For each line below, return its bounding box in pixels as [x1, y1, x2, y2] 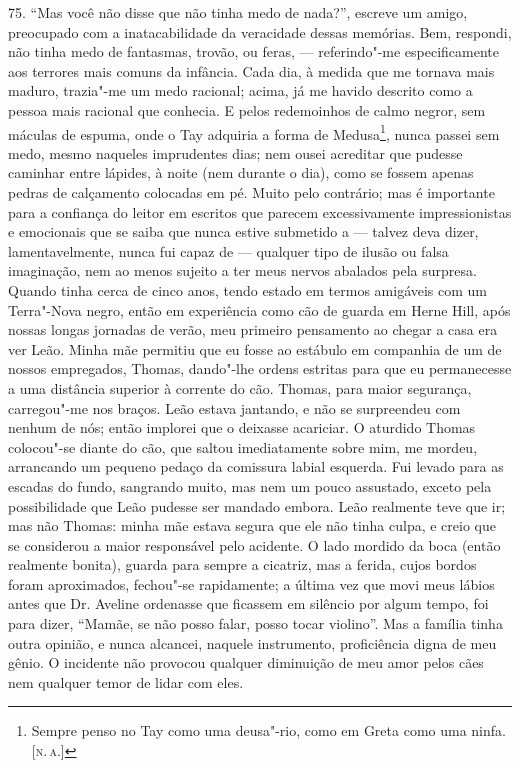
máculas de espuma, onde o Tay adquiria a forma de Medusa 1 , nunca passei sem [8, 120, 500, 144]
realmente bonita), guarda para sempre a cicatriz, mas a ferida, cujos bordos [8, 554, 477, 575]
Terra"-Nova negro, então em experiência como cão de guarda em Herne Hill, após [8, 299, 511, 320]
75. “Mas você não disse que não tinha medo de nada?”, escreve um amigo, [8, 2, 468, 22]
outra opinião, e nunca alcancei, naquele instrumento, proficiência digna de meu [8, 632, 497, 653]
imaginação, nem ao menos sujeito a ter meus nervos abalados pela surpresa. [8, 260, 477, 281]
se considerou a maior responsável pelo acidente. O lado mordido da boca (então [8, 534, 501, 555]
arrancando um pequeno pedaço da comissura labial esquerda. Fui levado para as [8, 456, 504, 477]
